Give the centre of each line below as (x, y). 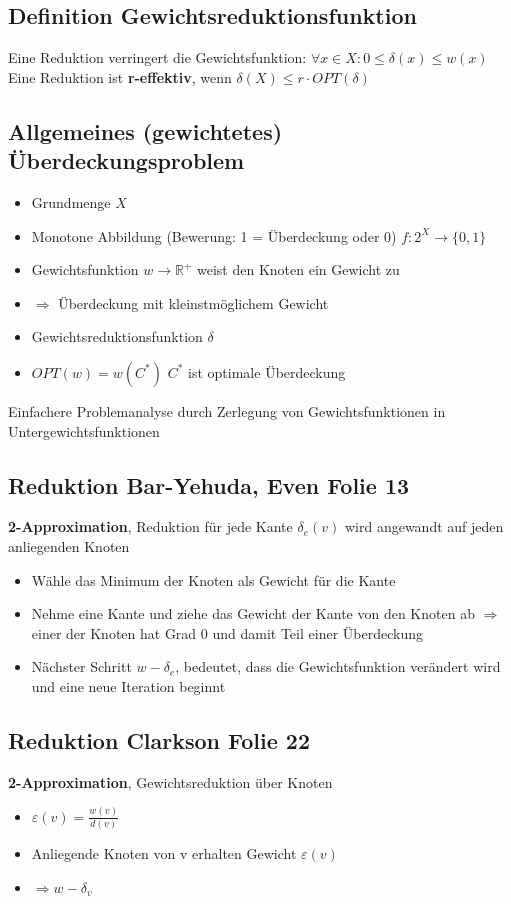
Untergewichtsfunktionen (84, 430)
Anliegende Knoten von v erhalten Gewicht (164, 852)
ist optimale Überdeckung (267, 371)
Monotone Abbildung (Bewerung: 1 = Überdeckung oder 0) (214, 235)
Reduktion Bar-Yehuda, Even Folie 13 (209, 484)
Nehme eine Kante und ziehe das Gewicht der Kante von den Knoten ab (253, 613)
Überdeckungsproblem (126, 160)
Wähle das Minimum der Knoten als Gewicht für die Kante (213, 579)
